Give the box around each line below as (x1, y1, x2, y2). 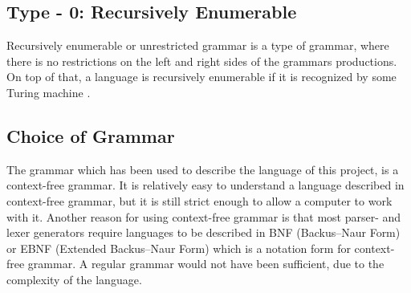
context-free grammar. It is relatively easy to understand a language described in (6, 177, 405, 193)
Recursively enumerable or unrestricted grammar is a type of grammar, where (6, 37, 389, 54)
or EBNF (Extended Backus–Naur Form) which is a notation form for (6, 239, 351, 256)
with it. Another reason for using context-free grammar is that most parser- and (6, 208, 401, 225)
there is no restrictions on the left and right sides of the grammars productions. (6, 52, 397, 69)
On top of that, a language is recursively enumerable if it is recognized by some (6, 68, 397, 85)
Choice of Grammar (6, 123, 175, 148)
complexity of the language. (6, 271, 142, 287)
